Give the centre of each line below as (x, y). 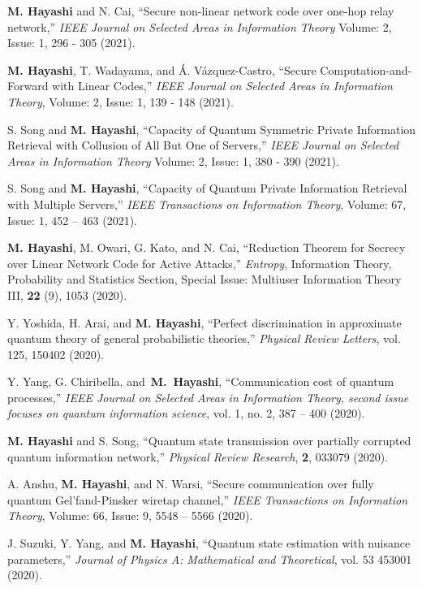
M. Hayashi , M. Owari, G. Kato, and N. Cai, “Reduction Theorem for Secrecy (207, 247)
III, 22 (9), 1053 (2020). (67, 294)
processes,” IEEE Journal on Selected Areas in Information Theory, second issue (208, 397)
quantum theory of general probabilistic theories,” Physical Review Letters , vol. (204, 338)
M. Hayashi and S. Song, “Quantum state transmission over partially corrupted (209, 441)
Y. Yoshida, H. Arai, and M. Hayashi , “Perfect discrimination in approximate (205, 322)
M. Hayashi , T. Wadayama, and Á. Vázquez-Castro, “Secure (162, 69)
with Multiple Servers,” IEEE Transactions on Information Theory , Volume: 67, (207, 204)
